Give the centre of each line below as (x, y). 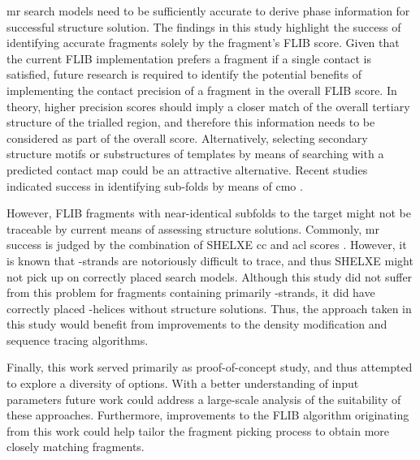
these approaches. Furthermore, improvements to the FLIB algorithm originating (208, 415)
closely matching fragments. (76, 447)
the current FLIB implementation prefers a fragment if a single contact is (189, 58)
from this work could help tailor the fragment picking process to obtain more (198, 430)
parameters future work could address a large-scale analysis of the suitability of (204, 399)
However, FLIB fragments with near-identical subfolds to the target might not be (209, 213)
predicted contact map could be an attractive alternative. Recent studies (187, 169)
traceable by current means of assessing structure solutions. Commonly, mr (193, 228)
